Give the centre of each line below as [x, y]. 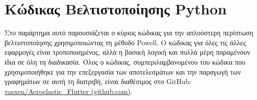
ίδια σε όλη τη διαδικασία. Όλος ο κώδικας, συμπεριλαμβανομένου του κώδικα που [125, 61]
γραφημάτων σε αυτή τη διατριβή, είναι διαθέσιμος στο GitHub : [98, 81]
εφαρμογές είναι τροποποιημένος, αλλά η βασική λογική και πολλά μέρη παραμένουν [128, 52]
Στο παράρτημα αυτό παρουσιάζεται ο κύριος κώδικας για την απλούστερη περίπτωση [129, 33]
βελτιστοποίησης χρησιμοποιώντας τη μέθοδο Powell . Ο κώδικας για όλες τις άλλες [125, 42]
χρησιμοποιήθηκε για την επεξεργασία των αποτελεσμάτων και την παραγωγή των [123, 71]
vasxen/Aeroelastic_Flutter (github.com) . [69, 91]
